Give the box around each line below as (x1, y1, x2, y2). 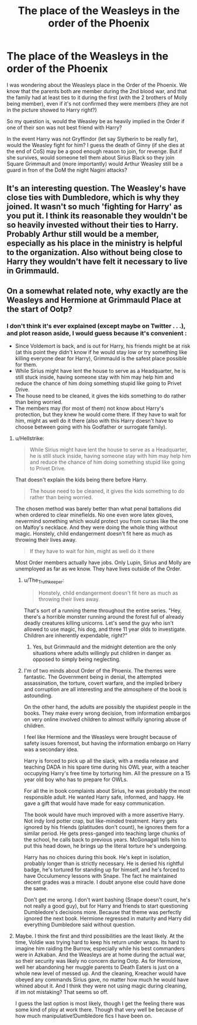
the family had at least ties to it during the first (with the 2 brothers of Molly (6, 94, 188, 101)
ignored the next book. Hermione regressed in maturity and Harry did (23, 915, 191, 922)
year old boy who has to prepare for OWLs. (23, 776, 128, 783)
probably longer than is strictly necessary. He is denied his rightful (23, 860, 184, 867)
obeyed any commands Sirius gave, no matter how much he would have (15, 976, 189, 983)
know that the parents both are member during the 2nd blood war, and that (6, 87, 187, 94)
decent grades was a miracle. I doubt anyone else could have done (23, 878, 186, 885)
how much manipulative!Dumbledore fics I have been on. (15, 1012, 153, 1019)
